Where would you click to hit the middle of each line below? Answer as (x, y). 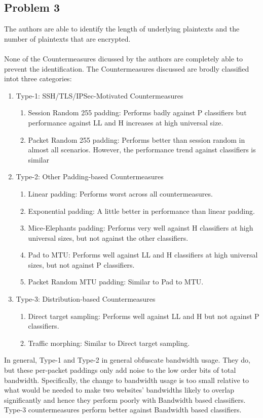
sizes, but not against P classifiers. (81, 264)
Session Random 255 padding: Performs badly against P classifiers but (137, 112)
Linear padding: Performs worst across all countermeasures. (120, 193)
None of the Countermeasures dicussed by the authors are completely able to (124, 58)
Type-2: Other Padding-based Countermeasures (90, 176)
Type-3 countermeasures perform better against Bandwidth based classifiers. (123, 410)
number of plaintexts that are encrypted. (67, 38)
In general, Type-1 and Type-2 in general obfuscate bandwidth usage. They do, (127, 360)
